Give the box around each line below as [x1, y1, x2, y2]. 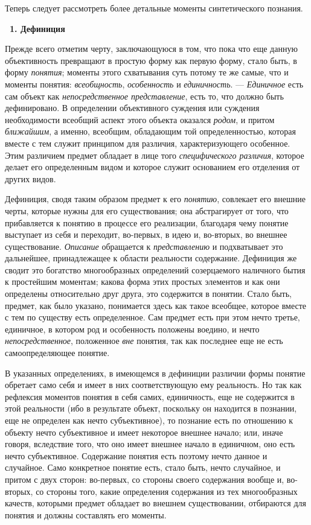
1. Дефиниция [10, 22, 65, 34]
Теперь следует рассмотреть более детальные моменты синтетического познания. [5, 2, 303, 14]
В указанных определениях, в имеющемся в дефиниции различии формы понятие [5, 366, 306, 379]
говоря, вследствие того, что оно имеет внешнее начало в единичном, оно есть [5, 437, 295, 450]
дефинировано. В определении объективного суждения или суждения [5, 101, 260, 114]
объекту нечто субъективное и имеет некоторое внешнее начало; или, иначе [5, 425, 283, 438]
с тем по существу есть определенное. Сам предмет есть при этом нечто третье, [5, 311, 300, 323]
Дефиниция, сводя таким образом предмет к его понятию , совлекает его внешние [5, 192, 306, 205]
